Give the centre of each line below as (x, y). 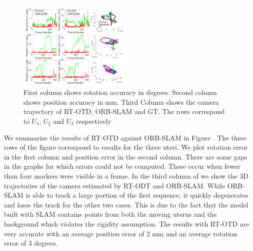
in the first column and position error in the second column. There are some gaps (126, 156)
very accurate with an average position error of (74, 233)
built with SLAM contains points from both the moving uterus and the (110, 214)
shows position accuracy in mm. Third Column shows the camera (121, 102)
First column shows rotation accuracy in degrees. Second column (120, 92)
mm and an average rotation (195, 233)
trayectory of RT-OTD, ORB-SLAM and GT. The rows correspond (124, 111)
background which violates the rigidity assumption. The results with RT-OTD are (126, 223)
